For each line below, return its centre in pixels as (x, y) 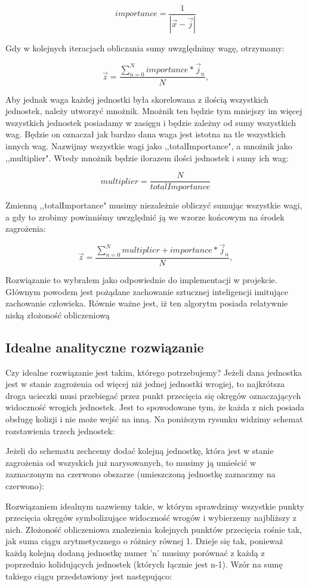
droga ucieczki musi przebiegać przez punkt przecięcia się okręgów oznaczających (153, 395)
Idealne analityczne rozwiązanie (105, 347)
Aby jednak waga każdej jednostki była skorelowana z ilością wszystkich (137, 99)
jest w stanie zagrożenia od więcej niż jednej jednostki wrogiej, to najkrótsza (145, 384)
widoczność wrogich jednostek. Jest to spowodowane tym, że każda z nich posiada (155, 407)
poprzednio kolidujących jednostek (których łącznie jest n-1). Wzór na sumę (144, 564)
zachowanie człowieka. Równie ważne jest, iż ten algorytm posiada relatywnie (147, 303)
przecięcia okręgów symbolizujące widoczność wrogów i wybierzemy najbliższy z (151, 518)
